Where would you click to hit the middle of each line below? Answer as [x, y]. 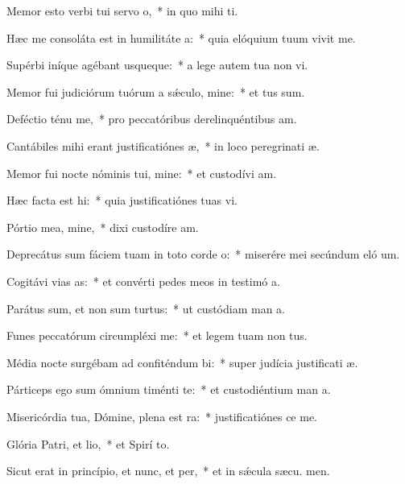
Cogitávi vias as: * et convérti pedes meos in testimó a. [143, 281]
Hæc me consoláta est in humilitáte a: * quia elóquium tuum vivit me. [181, 37]
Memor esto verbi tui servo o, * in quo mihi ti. [122, 10]
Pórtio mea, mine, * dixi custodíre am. [103, 227]
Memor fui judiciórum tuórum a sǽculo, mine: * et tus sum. [156, 91]
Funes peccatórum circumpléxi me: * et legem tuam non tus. [157, 335]
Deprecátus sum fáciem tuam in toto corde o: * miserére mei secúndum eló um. [203, 254]
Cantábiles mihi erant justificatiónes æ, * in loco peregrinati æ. [163, 145]
